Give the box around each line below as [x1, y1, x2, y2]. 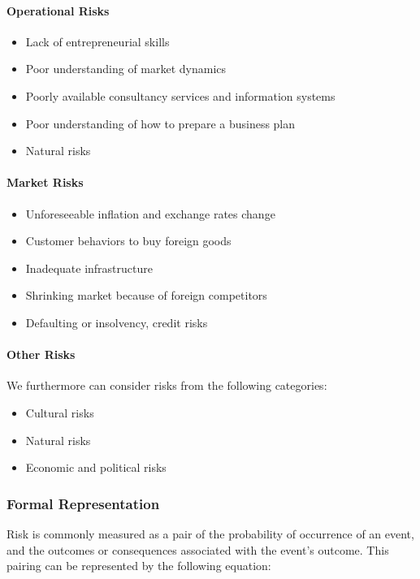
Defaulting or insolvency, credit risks [25, 313, 208, 331]
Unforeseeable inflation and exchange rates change [25, 205, 275, 222]
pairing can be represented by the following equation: [6, 557, 271, 574]
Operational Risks [6, 2, 110, 19]
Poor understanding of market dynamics [25, 60, 227, 77]
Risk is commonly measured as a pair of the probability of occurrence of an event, [6, 525, 414, 542]
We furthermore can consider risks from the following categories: [6, 377, 327, 394]
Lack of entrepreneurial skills [25, 32, 170, 50]
